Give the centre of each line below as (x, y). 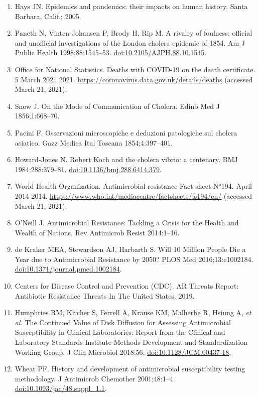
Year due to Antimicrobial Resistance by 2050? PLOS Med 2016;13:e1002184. (134, 259)
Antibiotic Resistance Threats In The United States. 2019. (105, 295)
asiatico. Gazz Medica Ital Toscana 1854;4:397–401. (94, 142)
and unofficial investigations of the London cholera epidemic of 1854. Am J (130, 42)
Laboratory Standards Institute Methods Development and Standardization (131, 342)
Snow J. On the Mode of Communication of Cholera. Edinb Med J (117, 106)
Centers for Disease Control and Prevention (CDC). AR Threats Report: (127, 286)
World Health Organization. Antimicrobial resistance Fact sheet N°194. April (133, 186)
